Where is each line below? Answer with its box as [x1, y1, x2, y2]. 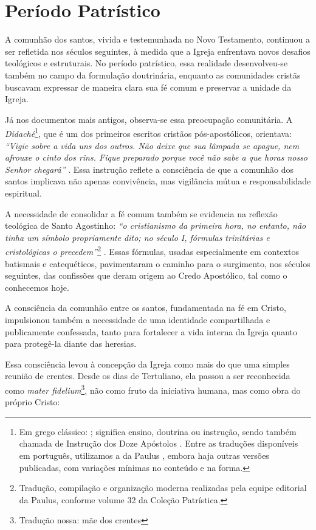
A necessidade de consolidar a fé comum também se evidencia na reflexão [5, 207, 278, 220]
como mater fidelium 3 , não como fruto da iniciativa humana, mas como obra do [5, 382, 301, 396]
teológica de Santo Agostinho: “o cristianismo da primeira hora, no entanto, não [5, 219, 306, 232]
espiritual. [5, 186, 42, 199]
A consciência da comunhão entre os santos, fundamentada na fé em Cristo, [5, 301, 286, 314]
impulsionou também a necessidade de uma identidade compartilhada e [5, 313, 270, 326]
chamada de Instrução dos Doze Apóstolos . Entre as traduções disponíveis [19, 437, 298, 450]
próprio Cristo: [5, 396, 60, 408]
